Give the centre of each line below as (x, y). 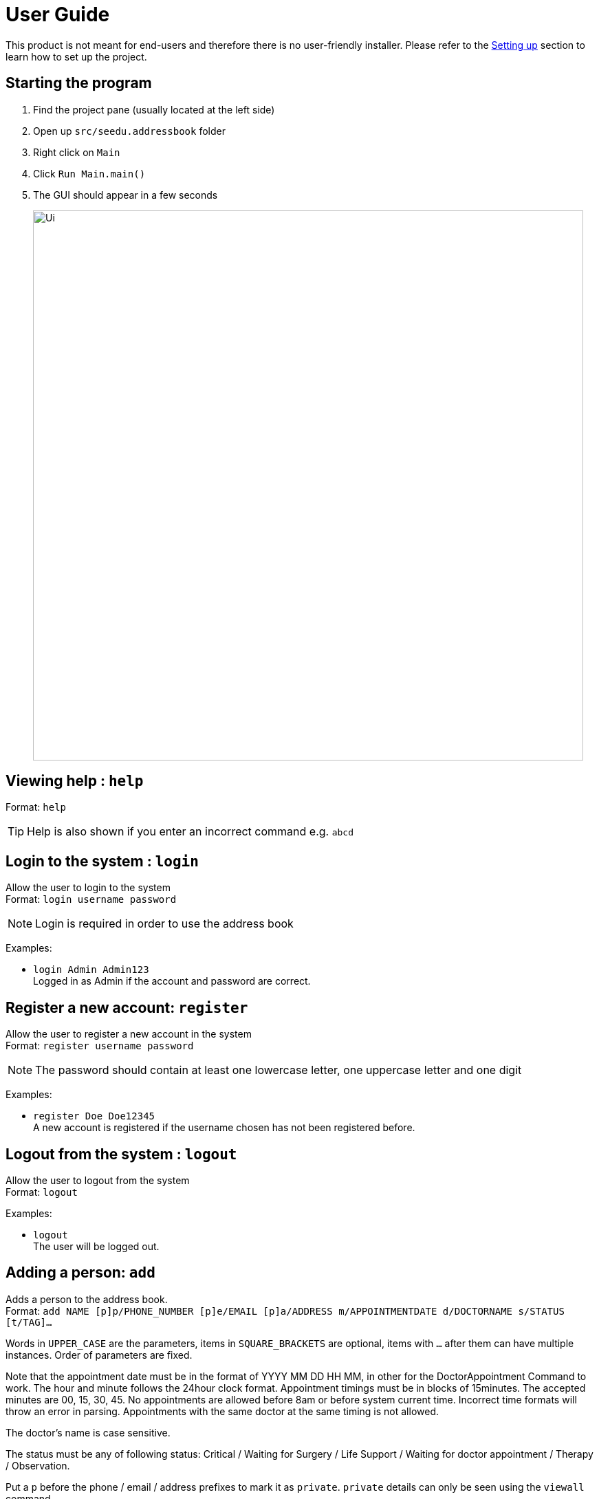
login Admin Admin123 (91, 970)
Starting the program (79, 83)
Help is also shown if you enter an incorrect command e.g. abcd (190, 832)
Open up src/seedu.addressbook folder (129, 131)
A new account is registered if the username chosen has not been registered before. (224, 1128)
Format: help (36, 807)
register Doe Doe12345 (94, 1116)
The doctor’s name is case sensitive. (88, 1432)
